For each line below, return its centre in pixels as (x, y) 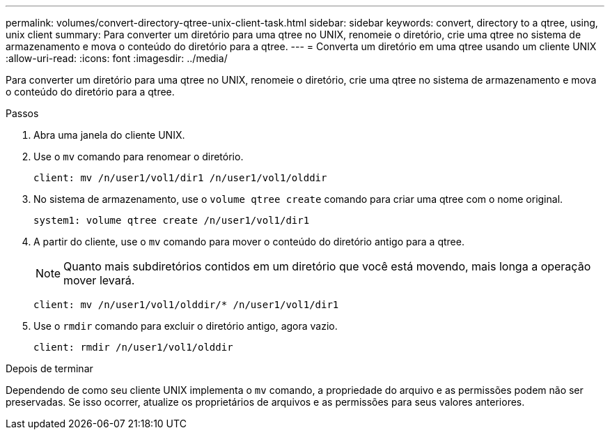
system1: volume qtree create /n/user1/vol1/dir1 (172, 220)
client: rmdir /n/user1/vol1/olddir (133, 347)
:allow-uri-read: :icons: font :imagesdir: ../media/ (117, 58)
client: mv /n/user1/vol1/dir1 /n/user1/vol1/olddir (180, 178)
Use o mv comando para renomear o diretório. (139, 157)
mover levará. (99, 280)
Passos (22, 113)
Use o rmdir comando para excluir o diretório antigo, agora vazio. (186, 326)
